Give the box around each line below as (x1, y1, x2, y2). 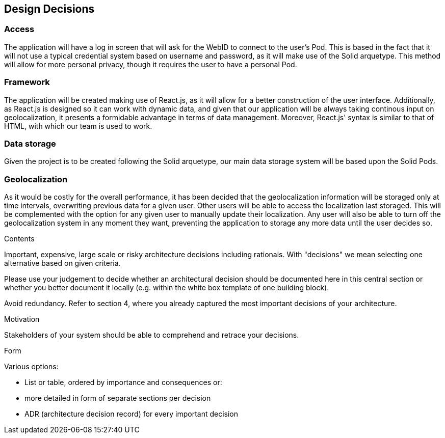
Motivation (4, 315, 40, 324)
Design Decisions (4, 3, 95, 15)
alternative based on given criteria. (4, 259, 121, 268)
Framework (4, 77, 50, 88)
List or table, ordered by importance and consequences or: (24, 378, 222, 387)
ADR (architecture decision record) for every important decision (24, 409, 239, 419)
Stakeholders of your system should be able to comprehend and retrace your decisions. (4, 331, 299, 340)
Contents (4, 234, 35, 243)
